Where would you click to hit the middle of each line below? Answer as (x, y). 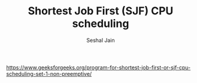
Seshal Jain (101, 40)
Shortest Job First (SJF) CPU (101, 11)
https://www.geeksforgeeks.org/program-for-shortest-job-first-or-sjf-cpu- (99, 67)
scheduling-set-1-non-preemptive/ (49, 73)
